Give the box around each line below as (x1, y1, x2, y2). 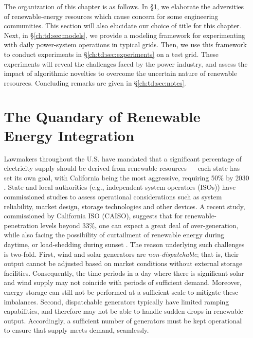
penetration (4, 220, 38, 230)
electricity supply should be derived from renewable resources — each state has (4, 163, 240, 173)
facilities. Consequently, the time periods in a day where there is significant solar (4, 267, 244, 278)
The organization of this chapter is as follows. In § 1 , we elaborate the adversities (4, 1, 244, 11)
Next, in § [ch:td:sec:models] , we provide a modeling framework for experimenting (4, 30, 245, 40)
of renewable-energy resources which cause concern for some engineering (4, 11, 218, 21)
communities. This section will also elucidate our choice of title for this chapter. (4, 20, 241, 31)
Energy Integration (4, 125, 134, 145)
